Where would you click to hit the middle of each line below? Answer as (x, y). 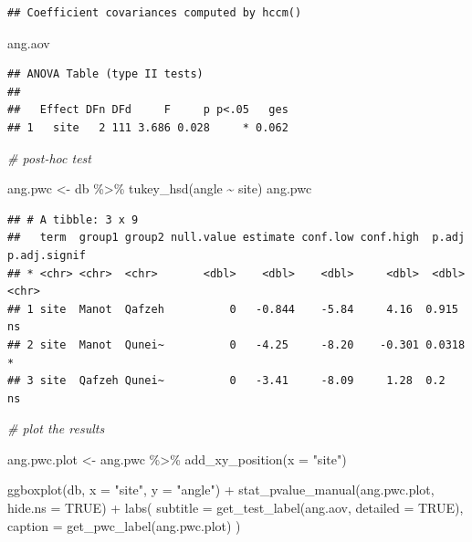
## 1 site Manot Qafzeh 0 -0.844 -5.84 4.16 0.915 (233, 309)
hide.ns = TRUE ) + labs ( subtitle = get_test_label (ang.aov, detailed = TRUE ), (236, 508)
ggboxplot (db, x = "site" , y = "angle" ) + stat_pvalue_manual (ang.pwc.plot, (221, 490)
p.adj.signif (47, 255)
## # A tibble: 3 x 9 (73, 219)
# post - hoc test (49, 157)
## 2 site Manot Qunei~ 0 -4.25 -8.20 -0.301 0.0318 (236, 344)
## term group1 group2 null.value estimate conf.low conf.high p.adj (236, 238)
